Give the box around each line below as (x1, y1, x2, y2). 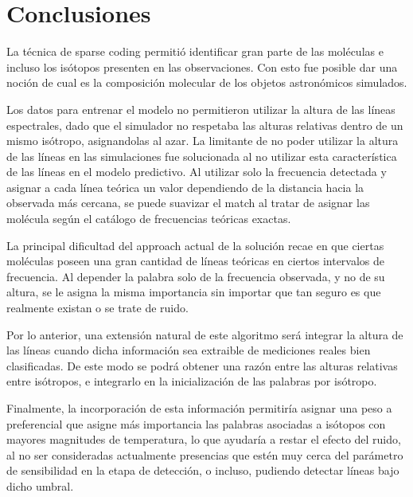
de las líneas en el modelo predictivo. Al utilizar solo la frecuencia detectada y (6, 163, 387, 180)
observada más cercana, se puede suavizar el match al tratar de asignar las (6, 194, 370, 211)
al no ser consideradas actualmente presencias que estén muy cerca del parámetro (6, 446, 403, 463)
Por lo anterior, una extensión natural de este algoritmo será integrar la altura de (6, 326, 403, 342)
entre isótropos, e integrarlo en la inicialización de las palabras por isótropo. (6, 373, 377, 389)
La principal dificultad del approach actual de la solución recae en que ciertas (6, 237, 384, 253)
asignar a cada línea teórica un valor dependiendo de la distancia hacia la (6, 178, 364, 195)
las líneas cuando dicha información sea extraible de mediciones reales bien (6, 342, 371, 358)
